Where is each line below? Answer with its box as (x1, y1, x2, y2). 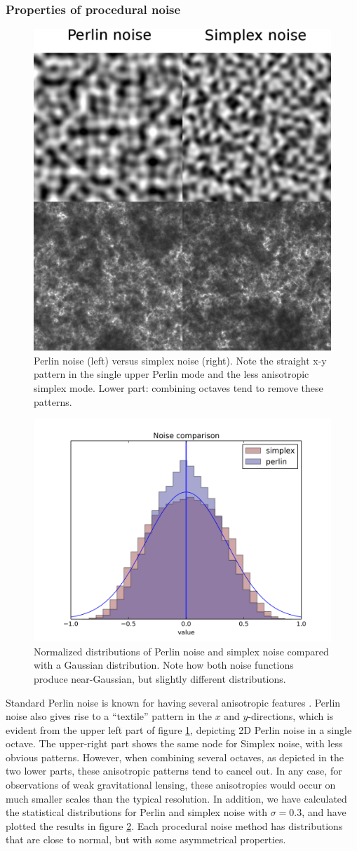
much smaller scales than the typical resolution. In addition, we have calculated (6, 791, 347, 805)
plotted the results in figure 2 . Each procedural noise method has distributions (6, 818, 343, 833)
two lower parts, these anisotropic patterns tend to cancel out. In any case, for (6, 763, 342, 778)
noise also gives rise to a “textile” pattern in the (6, 709, 212, 723)
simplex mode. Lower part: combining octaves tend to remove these (34, 380, 323, 395)
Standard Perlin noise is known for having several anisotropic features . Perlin (6, 695, 341, 709)
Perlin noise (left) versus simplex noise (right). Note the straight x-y (34, 353, 327, 367)
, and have (302, 805, 346, 819)
